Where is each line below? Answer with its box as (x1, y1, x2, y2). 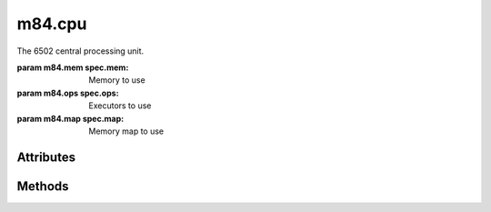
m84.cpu (16, 14, 87, 34)
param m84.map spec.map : (16, 113, 125, 124)
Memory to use (88, 75, 145, 86)
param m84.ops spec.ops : (16, 87, 119, 98)
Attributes (16, 149, 76, 165)
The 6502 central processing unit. (16, 45, 145, 56)
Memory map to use (88, 126, 165, 136)
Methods (16, 178, 69, 194)
